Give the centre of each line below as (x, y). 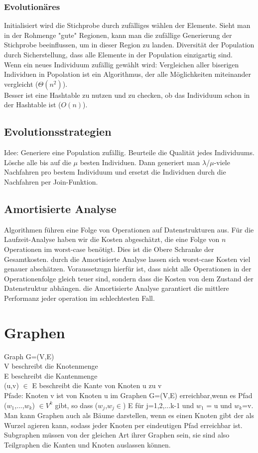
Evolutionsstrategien (58, 131)
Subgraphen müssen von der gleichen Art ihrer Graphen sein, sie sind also (117, 435)
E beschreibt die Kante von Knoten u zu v (97, 385)
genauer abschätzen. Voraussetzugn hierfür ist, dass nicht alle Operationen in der (128, 269)
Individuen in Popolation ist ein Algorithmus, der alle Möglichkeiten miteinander (128, 74)
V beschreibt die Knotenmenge (51, 366)
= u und (219, 405)
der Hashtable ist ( (33, 105)
